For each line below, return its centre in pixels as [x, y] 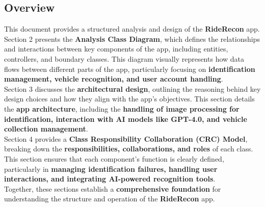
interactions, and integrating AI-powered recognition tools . [110, 179]
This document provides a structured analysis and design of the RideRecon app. [132, 29]
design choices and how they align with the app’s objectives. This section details [129, 99]
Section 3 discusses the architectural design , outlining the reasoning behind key [132, 88]
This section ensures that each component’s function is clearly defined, [114, 158]
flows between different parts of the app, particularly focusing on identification [130, 69]
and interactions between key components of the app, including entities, [116, 49]
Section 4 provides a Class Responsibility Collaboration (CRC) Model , [126, 138]
